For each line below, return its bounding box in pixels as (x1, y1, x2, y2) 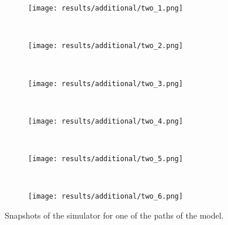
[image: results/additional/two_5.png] (28, 155, 183, 163)
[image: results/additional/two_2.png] (28, 42, 183, 50)
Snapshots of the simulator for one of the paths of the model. (5, 209, 224, 221)
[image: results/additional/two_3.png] (28, 79, 183, 88)
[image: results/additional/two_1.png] (28, 4, 183, 12)
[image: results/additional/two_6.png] (28, 192, 183, 201)
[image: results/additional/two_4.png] (28, 117, 183, 125)
